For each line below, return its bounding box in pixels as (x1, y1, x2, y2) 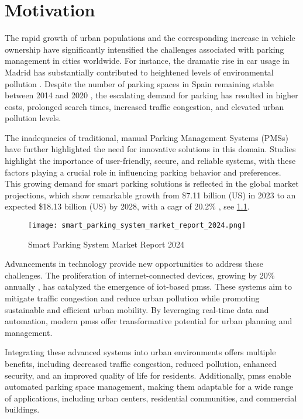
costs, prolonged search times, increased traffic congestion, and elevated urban (5, 100, 284, 112)
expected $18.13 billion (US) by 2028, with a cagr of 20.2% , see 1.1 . (5, 200, 250, 212)
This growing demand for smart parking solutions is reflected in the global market (5, 177, 299, 190)
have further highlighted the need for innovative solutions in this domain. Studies (5, 143, 296, 155)
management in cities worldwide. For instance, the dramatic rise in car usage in (5, 54, 290, 67)
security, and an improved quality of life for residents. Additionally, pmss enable (5, 369, 291, 381)
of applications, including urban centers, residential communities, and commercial (5, 391, 297, 404)
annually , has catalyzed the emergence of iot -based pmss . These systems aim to (5, 280, 292, 293)
